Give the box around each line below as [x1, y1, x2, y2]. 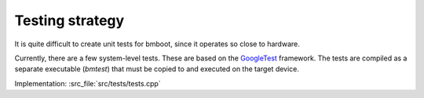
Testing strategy [14, 12, 125, 29]
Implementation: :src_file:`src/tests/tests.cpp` [14, 78, 161, 88]
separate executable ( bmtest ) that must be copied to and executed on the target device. [14, 64, 300, 74]
